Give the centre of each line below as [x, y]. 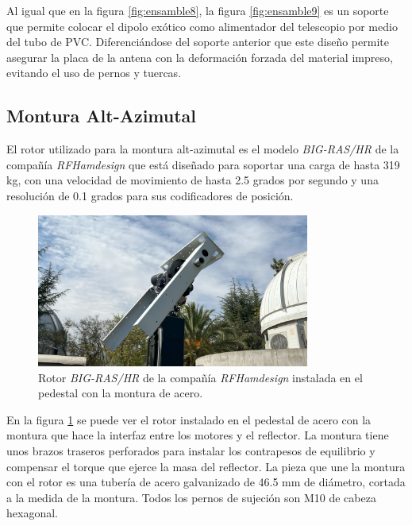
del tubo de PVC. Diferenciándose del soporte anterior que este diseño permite [198, 42]
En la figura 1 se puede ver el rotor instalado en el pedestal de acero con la [189, 419]
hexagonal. [32, 513]
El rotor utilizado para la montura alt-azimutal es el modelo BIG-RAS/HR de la [203, 149]
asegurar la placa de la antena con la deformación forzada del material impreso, [200, 57]
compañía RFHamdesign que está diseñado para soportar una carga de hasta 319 [203, 164]
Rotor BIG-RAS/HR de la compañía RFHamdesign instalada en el [200, 377]
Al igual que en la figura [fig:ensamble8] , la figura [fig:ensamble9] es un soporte [198, 10]
